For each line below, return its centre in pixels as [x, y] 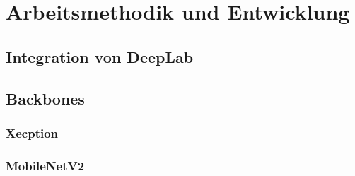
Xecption [32, 133]
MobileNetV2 [45, 165]
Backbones [45, 98]
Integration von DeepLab [100, 56]
